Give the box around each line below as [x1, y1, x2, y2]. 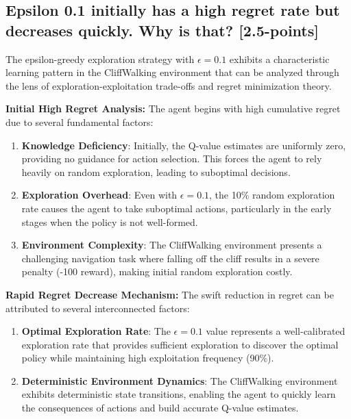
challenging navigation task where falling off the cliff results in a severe [21, 251, 319, 265]
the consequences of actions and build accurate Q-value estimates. [21, 401, 299, 415]
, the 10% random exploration [209, 188, 335, 202]
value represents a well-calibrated [206, 324, 346, 338]
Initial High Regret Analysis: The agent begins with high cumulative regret [5, 101, 341, 116]
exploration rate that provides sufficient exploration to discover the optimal [21, 337, 339, 351]
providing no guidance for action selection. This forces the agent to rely [21, 151, 322, 166]
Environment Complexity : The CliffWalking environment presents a [21, 238, 322, 252]
